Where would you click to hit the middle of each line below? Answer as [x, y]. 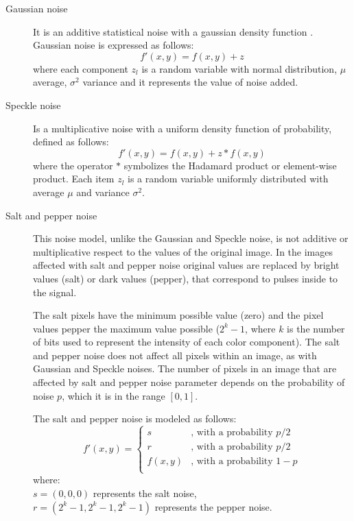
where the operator [73, 165]
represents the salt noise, [145, 493]
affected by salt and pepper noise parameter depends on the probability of [189, 382]
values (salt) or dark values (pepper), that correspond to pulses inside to [186, 278]
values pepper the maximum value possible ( [127, 328]
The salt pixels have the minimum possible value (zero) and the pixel [178, 315]
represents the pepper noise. [213, 506]
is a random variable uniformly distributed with [228, 179]
